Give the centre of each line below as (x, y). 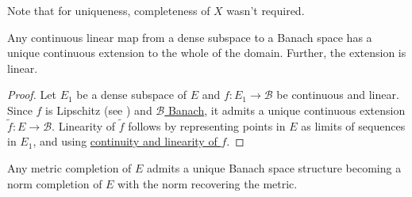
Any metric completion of (69, 167)
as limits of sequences (353, 125)
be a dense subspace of (131, 95)
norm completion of (55, 183)
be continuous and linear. (338, 95)
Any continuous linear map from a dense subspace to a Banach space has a (190, 37)
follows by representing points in (207, 125)
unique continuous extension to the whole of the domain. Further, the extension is (207, 53)
